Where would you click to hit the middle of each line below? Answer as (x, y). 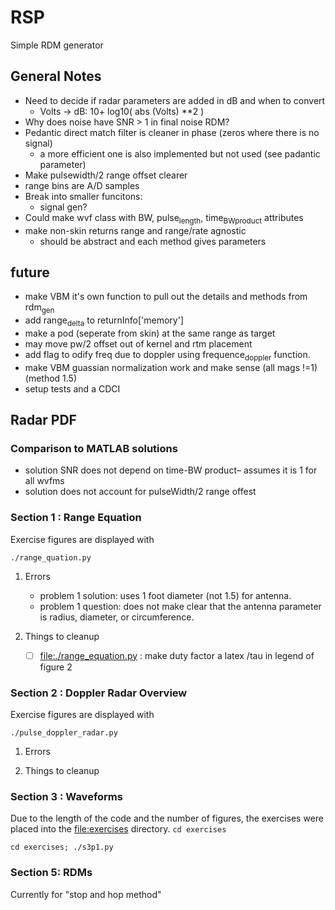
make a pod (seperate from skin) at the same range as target (150, 333)
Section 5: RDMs (51, 873)
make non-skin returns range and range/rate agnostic (135, 230)
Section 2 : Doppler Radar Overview (99, 693)
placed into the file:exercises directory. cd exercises (118, 829)
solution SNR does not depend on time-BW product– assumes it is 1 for (171, 470)
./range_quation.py (51, 557)
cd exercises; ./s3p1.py (62, 847)
